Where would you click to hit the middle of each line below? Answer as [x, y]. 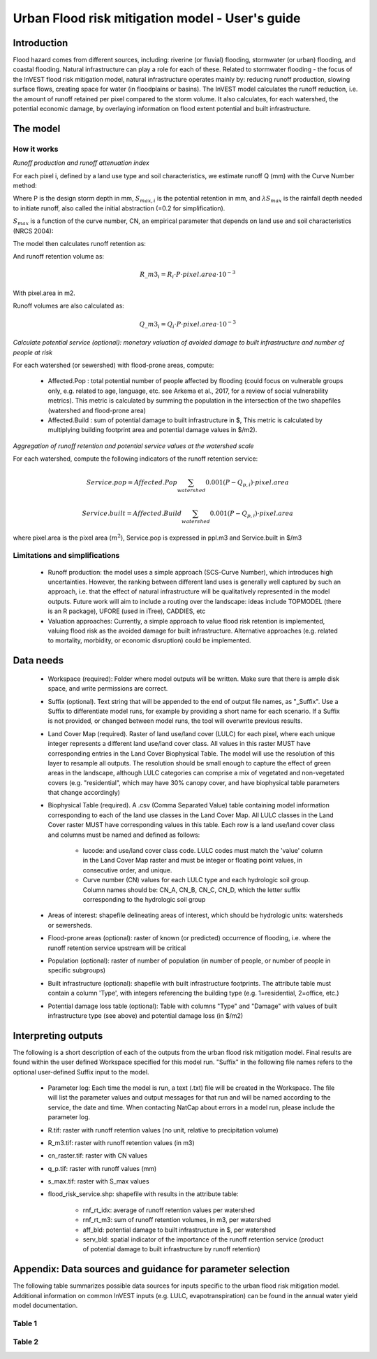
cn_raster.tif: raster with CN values [98, 1156]
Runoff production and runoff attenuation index [81, 163]
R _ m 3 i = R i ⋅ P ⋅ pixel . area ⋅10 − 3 [188, 275]
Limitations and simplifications [66, 556]
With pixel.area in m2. [44, 293]
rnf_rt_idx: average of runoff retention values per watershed [169, 1210]
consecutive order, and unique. [127, 870]
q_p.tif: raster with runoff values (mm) [102, 1168]
